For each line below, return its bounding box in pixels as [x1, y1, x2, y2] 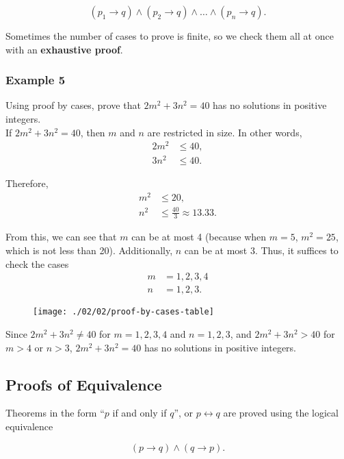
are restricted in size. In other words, [147, 125, 302, 139]
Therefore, [5, 176, 49, 190]
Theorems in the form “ [5, 406, 105, 420]
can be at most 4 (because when [131, 229, 267, 244]
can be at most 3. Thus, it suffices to [184, 243, 339, 258]
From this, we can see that [5, 229, 117, 244]
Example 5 [5, 71, 66, 88]
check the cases [5, 256, 69, 271]
